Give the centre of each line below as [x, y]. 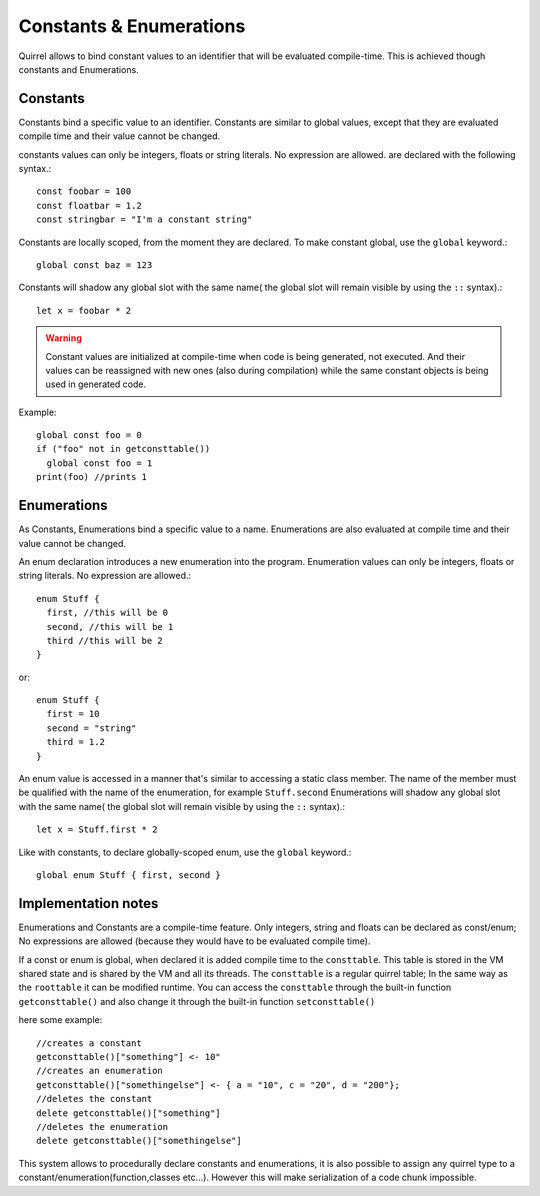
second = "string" [91, 728]
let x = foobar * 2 [84, 310]
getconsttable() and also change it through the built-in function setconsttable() [197, 1001]
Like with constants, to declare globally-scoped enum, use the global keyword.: [185, 852]
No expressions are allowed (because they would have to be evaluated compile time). [194, 941]
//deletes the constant [94, 1099]
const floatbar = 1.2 [89, 205]
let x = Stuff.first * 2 [97, 829]
